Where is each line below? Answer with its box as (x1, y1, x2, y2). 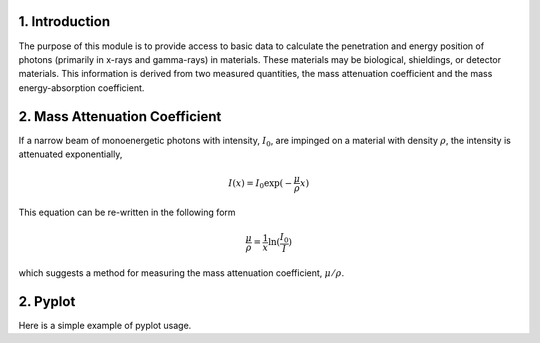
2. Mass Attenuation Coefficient (18, 108, 222, 125)
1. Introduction (18, 13, 110, 30)
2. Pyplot (18, 293, 76, 310)
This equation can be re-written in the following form (18, 206, 236, 218)
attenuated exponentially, (18, 148, 123, 160)
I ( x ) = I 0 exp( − (228, 177, 293, 191)
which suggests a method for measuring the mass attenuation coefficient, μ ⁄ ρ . (18, 266, 345, 279)
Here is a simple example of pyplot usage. (18, 319, 192, 331)
